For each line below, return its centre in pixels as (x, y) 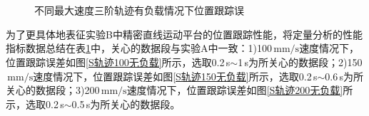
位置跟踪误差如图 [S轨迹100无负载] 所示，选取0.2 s (118, 62)
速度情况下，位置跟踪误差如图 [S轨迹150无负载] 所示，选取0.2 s (175, 76)
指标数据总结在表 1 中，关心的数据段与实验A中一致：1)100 (139, 48)
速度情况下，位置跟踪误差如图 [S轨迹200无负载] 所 (240, 90)
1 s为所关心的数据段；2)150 (300, 62)
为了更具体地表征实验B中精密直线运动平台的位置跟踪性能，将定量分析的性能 (184, 34)
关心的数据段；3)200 (53, 90)
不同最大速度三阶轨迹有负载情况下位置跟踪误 (139, 10)
